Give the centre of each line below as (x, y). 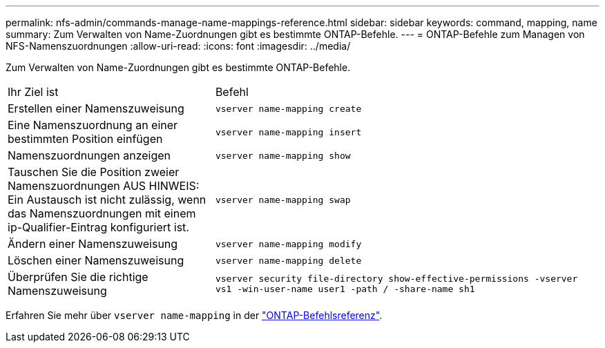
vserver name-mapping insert (288, 132)
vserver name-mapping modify (288, 244)
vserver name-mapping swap (283, 200)
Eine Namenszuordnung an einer (93, 125)
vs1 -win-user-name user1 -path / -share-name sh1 (345, 289)
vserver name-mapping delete (288, 260)
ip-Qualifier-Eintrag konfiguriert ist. (98, 227)
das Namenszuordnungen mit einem (102, 213)
